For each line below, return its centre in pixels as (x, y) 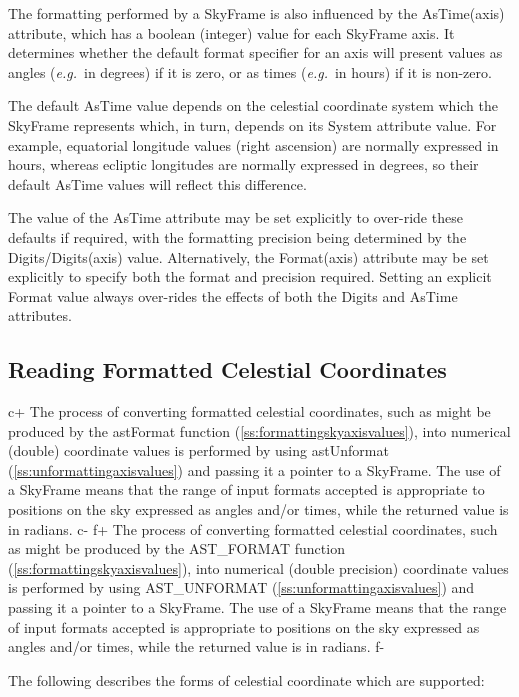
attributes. (40, 315)
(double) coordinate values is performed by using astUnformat (198, 450)
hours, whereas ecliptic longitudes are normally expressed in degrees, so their (243, 164)
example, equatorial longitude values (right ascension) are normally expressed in (253, 144)
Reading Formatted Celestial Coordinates (227, 369)
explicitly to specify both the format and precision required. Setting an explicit (250, 276)
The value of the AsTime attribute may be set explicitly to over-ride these (235, 217)
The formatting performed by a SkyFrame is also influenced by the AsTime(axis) (256, 13)
